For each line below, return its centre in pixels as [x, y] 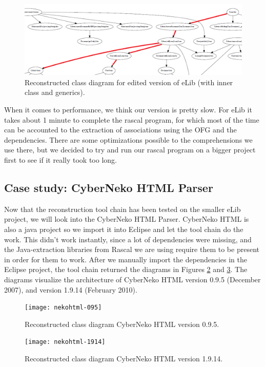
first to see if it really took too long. [60, 160]
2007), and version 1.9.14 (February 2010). [71, 289]
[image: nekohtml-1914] [65, 342]
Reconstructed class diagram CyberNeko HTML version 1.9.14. [124, 359]
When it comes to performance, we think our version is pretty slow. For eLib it [128, 110]
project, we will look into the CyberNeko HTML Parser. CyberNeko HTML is [127, 219]
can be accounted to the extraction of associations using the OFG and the [120, 130]
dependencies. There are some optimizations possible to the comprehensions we [128, 139]
